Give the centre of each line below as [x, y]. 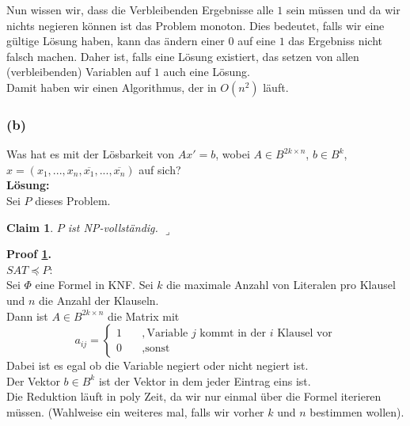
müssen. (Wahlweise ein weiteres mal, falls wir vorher [135, 411]
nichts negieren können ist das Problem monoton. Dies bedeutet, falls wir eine [196, 25]
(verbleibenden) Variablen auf [79, 72]
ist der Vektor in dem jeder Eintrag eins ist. [205, 380]
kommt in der [233, 333]
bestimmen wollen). [357, 411]
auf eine [256, 41]
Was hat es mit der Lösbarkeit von [91, 154]
